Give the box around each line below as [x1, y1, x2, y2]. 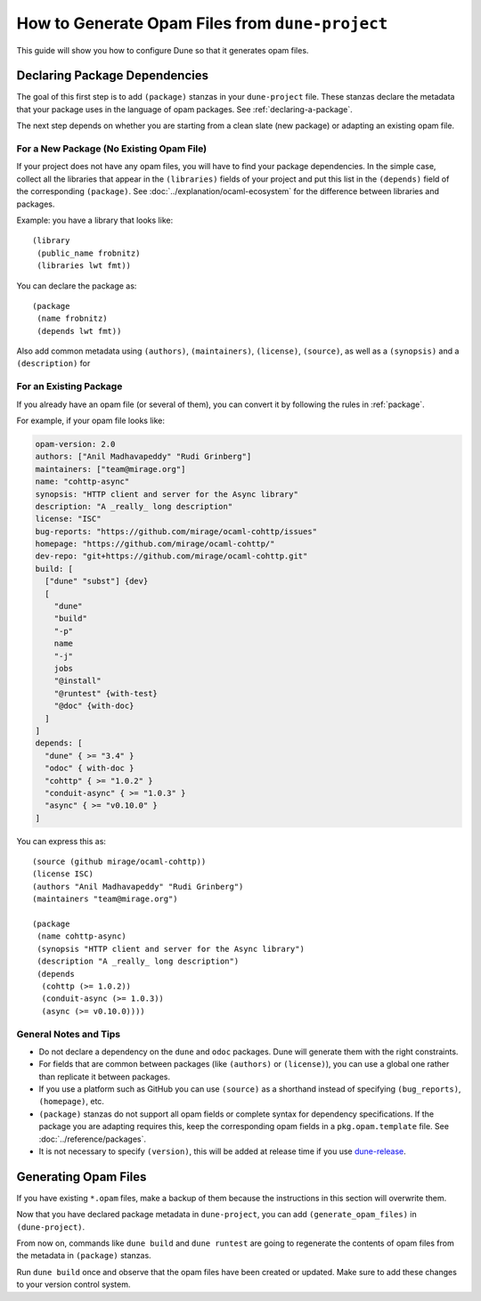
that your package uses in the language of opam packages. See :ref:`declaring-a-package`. [16, 103, 354, 115]
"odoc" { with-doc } [45, 763, 135, 774]
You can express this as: [16, 835, 107, 846]
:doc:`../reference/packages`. [38, 1134, 147, 1144]
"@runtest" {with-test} [53, 688, 158, 698]
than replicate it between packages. [38, 1071, 171, 1082]
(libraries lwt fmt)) [37, 261, 132, 271]
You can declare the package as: [16, 281, 137, 291]
